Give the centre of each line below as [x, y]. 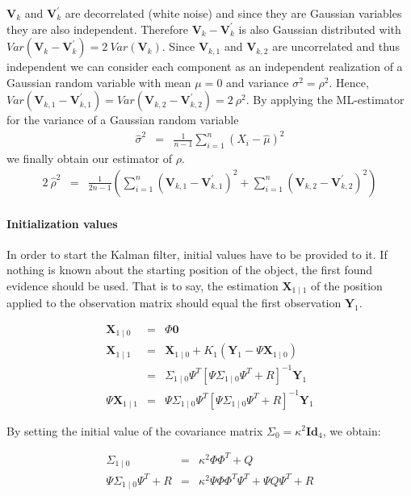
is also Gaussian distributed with [320, 29]
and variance [258, 82]
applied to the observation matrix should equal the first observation [174, 303]
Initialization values [62, 223]
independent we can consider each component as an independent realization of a [205, 67]
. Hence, [349, 82]
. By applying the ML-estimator [325, 100]
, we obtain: [352, 430]
